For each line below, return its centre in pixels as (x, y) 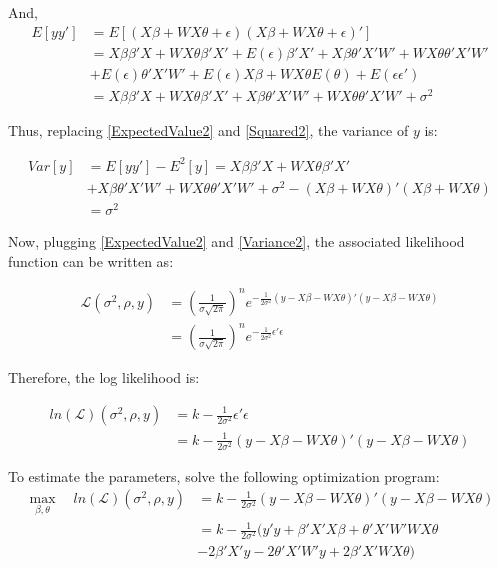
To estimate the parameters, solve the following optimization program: (224, 475)
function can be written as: (91, 260)
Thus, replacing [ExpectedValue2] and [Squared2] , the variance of (208, 129)
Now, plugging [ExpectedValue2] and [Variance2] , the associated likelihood (236, 241)
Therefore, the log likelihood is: (104, 377)
